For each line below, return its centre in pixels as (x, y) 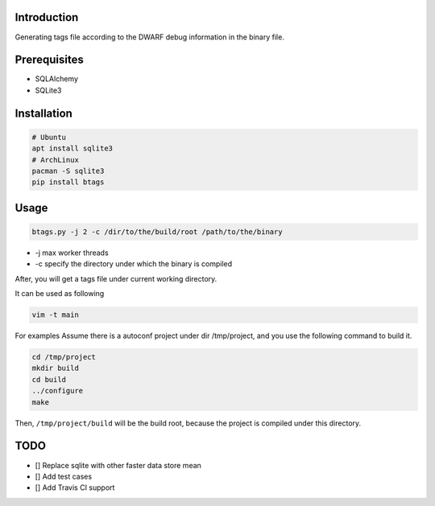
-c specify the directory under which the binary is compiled (134, 264)
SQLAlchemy (57, 79)
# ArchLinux (56, 160)
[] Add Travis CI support (75, 487)
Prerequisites (49, 60)
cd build (49, 379)
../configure (58, 391)
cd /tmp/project (64, 357)
